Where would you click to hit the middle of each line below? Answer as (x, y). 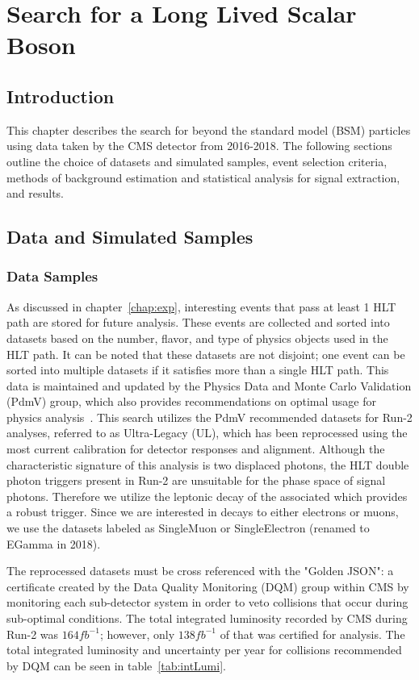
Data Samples (52, 276)
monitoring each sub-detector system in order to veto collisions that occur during (207, 602)
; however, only (137, 634)
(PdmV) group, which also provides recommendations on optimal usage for (192, 401)
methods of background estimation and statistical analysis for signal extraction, (203, 177)
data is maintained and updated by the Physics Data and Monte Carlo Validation (209, 385)
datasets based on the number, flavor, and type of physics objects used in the (197, 338)
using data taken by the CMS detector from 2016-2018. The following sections (199, 146)
